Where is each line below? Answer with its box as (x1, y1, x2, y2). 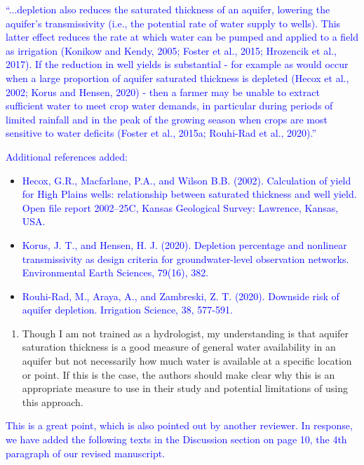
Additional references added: (6, 149, 128, 163)
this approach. (22, 394, 83, 409)
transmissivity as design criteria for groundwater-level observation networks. (22, 251, 349, 266)
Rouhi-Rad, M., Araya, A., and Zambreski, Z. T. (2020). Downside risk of (22, 288, 339, 303)
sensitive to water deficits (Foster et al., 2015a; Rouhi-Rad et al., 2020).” (6, 126, 317, 140)
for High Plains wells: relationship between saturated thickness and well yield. (22, 187, 357, 201)
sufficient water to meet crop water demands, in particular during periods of (6, 98, 333, 113)
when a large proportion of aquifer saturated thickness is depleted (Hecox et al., (6, 70, 349, 85)
